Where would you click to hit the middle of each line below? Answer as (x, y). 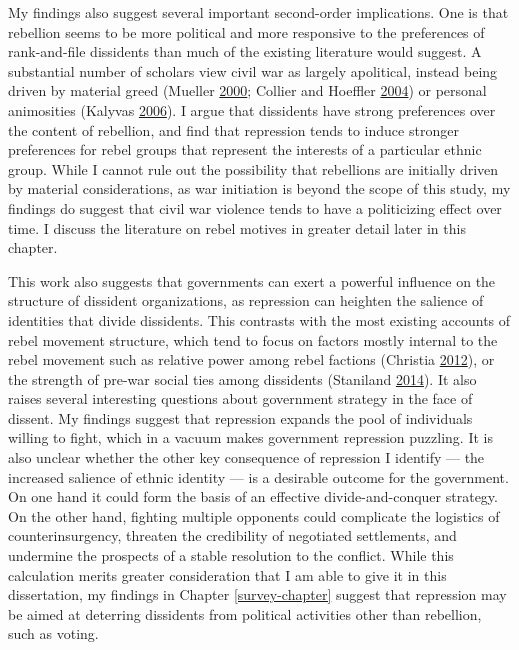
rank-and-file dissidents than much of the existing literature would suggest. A (245, 51)
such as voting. (53, 633)
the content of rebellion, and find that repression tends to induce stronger (233, 129)
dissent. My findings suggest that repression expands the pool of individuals (240, 417)
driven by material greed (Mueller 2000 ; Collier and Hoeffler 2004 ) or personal (247, 90)
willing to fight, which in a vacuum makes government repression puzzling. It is (250, 437)
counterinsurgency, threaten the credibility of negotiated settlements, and (232, 535)
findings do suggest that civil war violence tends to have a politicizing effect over (255, 207)
